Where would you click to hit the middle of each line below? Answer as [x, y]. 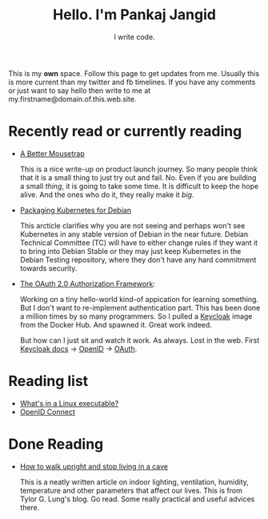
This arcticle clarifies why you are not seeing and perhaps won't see [132, 225]
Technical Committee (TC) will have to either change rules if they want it [139, 243]
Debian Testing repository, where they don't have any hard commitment [138, 259]
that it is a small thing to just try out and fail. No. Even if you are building [138, 177]
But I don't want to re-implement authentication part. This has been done [140, 308]
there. [30, 507]
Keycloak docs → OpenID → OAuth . [78, 348]
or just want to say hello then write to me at [80, 91]
